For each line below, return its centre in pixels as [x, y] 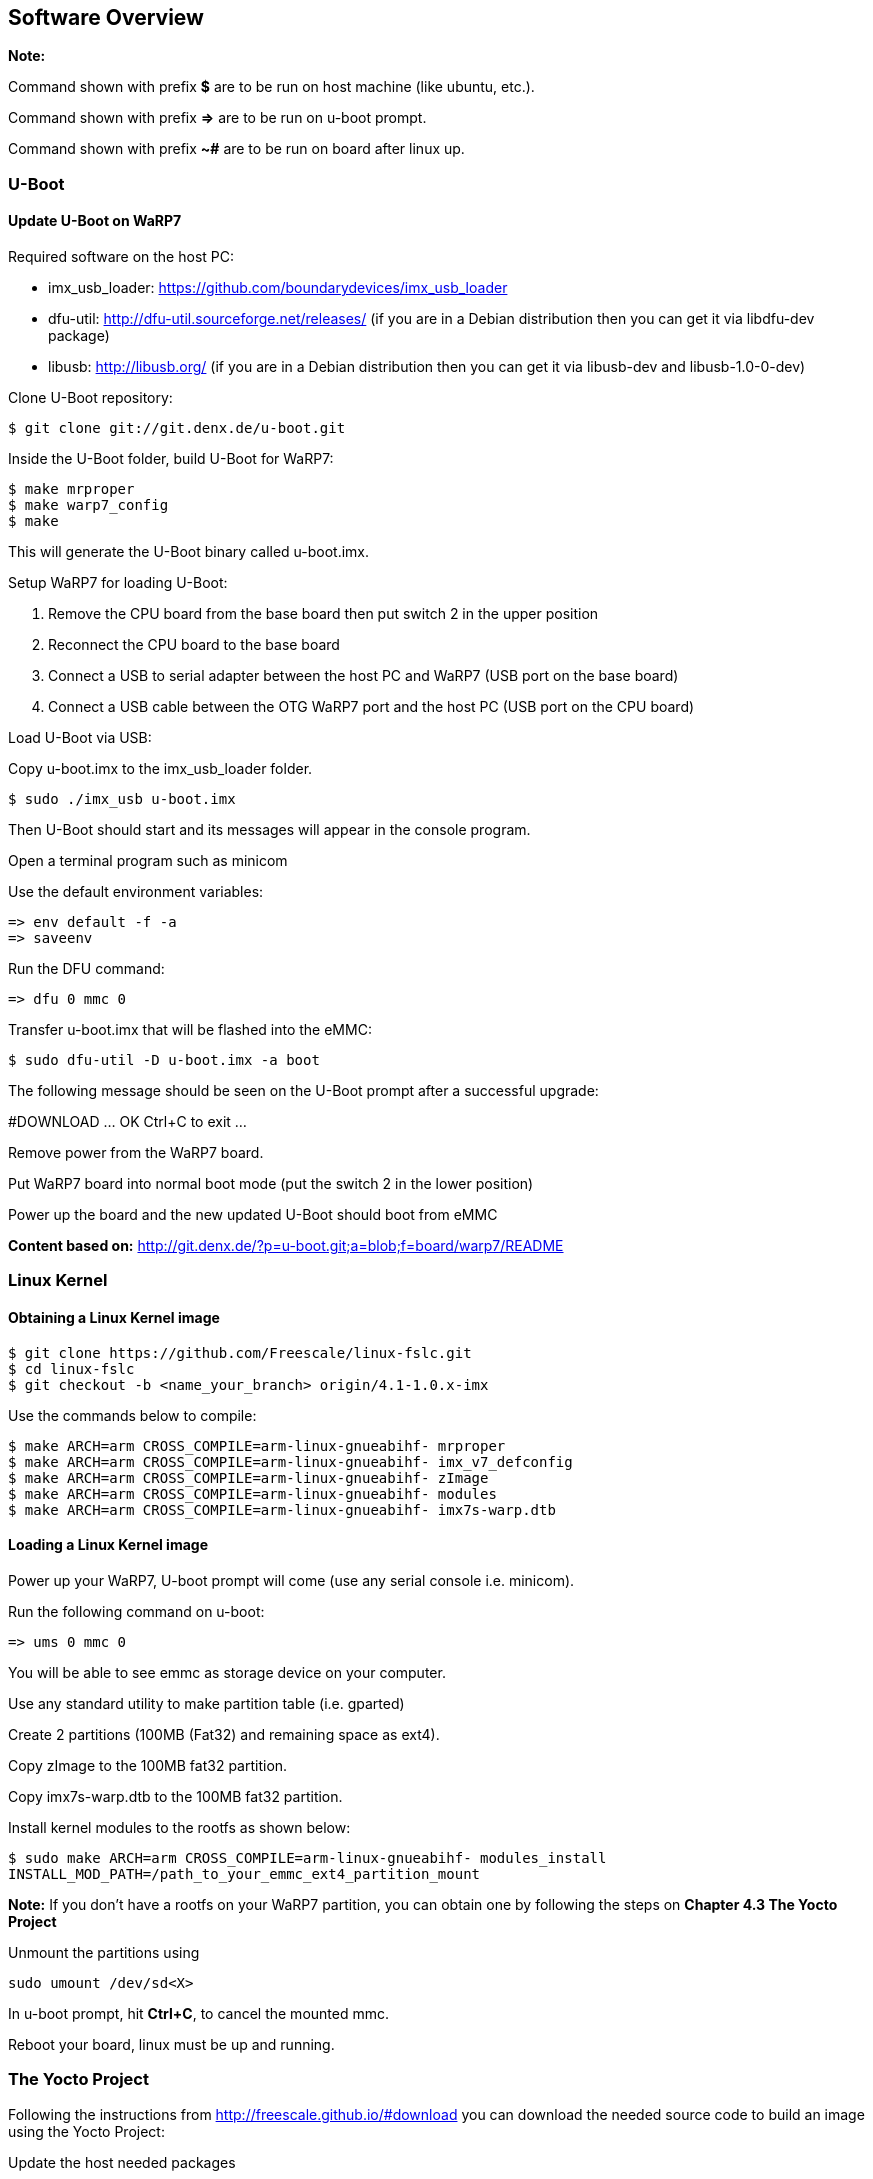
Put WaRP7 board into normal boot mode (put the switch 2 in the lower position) [271, 1184]
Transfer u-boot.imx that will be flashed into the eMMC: [190, 1030]
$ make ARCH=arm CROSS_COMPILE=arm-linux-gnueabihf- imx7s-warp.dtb [282, 1509]
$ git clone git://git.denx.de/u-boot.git [177, 428]
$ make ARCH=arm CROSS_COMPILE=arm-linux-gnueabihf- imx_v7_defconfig [290, 1461]
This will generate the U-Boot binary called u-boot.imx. [189, 552]
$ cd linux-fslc [71, 1368]
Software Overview [106, 17]
